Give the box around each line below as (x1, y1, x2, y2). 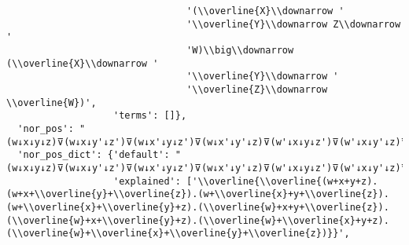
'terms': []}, (113, 110, 187, 122)
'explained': (113, 175, 181, 187)
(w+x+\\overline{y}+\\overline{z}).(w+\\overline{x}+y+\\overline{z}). (6, 188, 389, 200)
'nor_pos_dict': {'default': (17, 149, 170, 161)
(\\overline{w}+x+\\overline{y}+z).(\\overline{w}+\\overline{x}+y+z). (6, 214, 389, 226)
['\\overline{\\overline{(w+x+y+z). (186, 175, 378, 187)
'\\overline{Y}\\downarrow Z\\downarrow (186, 18, 401, 30)
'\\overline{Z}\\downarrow (186, 83, 328, 95)
